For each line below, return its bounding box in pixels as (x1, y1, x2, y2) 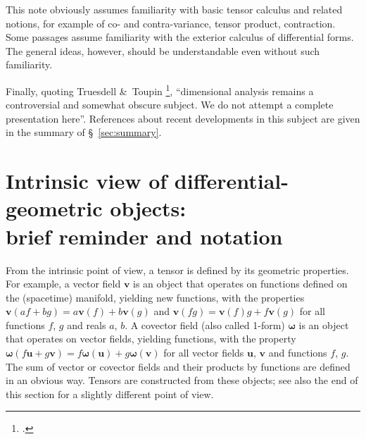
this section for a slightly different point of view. (6, 386, 214, 401)
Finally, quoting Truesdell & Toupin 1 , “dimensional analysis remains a (6, 81, 314, 98)
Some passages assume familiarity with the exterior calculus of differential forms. (6, 30, 354, 44)
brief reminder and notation (6, 221, 283, 250)
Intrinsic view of (6, 166, 168, 195)
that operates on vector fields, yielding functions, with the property (6, 331, 296, 346)
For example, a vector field (6, 276, 121, 291)
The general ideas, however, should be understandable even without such (6, 43, 320, 58)
